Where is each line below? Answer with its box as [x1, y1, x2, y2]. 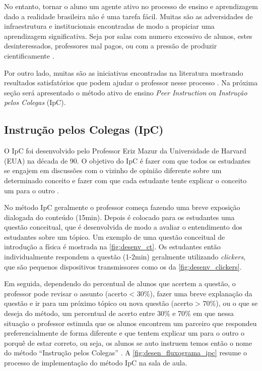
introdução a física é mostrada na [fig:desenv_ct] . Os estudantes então [4, 241, 221, 252]
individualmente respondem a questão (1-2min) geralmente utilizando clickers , [4, 251, 246, 262]
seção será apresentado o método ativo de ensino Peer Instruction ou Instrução [4, 87, 247, 97]
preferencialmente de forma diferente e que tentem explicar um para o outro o [4, 328, 245, 338]
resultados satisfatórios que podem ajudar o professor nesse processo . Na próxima [4, 77, 258, 88]
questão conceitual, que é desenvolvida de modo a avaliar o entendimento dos [4, 222, 242, 232]
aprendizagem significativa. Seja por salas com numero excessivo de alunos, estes [4, 30, 252, 41]
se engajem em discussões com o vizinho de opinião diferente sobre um [4, 165, 222, 176]
